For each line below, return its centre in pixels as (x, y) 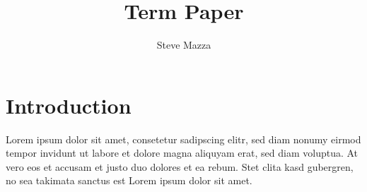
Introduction (69, 105)
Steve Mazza (184, 45)
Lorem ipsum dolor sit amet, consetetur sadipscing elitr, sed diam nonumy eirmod (183, 139)
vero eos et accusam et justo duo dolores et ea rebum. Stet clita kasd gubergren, (180, 166)
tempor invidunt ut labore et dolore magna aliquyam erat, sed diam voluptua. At (182, 153)
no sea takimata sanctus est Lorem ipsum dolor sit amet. (129, 180)
